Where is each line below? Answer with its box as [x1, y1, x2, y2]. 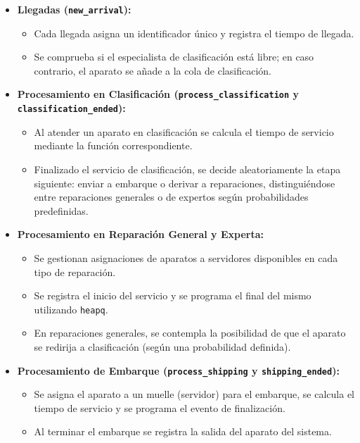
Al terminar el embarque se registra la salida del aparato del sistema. [34, 424, 332, 439]
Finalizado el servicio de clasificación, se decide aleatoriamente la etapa [34, 161, 341, 176]
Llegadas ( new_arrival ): [17, 2, 131, 16]
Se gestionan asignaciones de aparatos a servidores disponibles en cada [34, 250, 338, 265]
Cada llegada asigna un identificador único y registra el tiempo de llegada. [34, 25, 354, 40]
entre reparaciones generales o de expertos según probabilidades [34, 189, 309, 204]
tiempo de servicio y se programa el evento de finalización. [34, 400, 285, 415]
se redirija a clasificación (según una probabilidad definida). [34, 339, 291, 354]
